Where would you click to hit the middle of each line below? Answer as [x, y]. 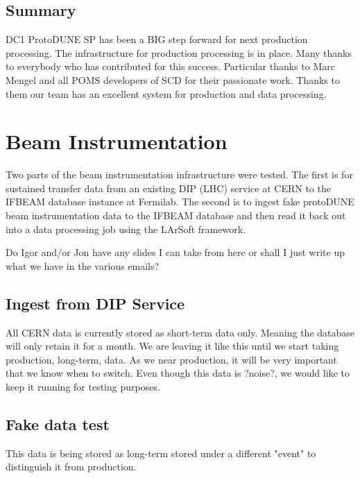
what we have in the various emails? [83, 265]
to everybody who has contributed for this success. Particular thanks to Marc [170, 66]
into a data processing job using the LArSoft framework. [126, 229]
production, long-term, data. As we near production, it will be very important [171, 359]
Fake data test [58, 424]
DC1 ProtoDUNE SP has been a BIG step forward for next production [157, 39]
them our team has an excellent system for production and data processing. [166, 93]
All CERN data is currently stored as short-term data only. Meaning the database [180, 332]
